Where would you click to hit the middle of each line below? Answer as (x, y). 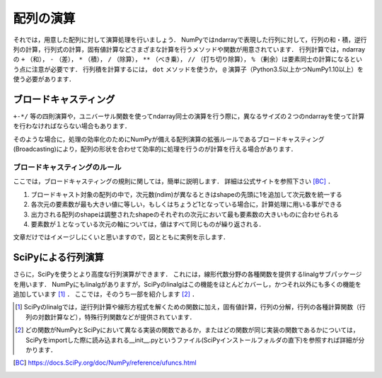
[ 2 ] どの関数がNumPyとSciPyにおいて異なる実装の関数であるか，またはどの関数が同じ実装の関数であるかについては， (187, 330)
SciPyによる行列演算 (58, 257)
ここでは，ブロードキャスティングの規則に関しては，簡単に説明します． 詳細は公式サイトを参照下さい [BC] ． (174, 181)
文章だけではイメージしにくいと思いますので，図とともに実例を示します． (121, 237)
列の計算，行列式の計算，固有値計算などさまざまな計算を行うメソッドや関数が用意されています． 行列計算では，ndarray (189, 49)
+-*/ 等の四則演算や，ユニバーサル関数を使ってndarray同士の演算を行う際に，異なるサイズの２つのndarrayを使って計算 (189, 116)
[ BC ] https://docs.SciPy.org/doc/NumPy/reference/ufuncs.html (105, 363)
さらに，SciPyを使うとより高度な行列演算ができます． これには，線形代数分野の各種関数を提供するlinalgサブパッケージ (187, 274)
